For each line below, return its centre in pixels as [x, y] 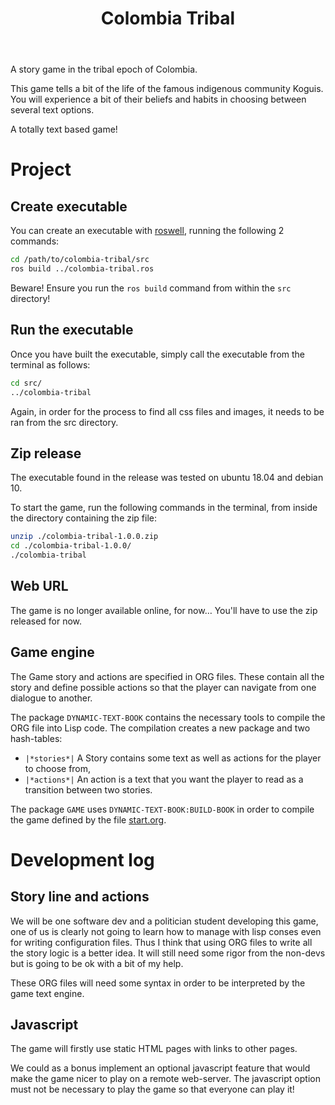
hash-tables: [36, 738]
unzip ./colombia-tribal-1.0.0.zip [84, 537]
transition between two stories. [88, 789]
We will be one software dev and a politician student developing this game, [164, 921]
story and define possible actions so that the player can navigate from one [163, 687]
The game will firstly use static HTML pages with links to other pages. [154, 1049]
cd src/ [26, 383]
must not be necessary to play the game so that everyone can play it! [152, 1089]
